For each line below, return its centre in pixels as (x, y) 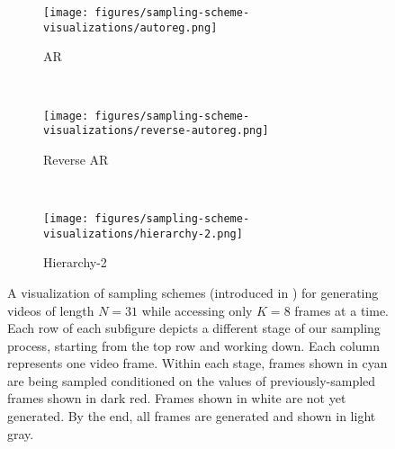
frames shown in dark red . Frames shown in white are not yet (177, 398)
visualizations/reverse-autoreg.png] (156, 131)
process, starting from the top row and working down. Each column (194, 345)
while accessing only (197, 310)
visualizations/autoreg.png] (130, 27)
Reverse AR (76, 159)
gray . (21, 433)
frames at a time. (341, 310)
